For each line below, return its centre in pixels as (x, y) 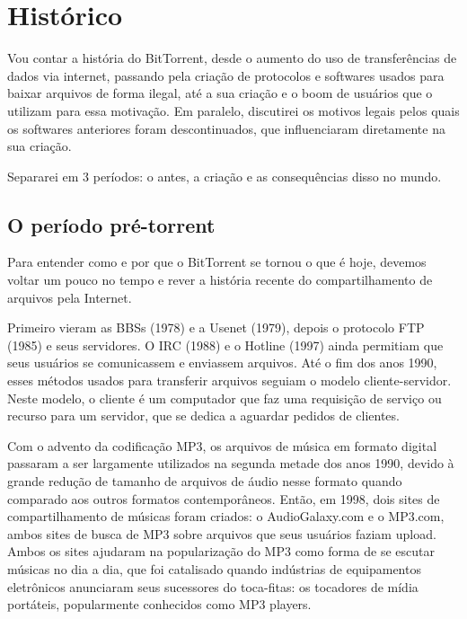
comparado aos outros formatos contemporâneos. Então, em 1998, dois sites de (224, 498)
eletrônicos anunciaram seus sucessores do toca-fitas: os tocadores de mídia (213, 586)
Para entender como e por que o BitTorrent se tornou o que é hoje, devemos (217, 262)
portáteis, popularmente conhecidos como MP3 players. (159, 604)
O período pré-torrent (111, 224)
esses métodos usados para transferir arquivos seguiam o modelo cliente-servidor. (229, 380)
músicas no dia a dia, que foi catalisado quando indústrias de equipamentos (214, 568)
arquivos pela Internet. (70, 297)
